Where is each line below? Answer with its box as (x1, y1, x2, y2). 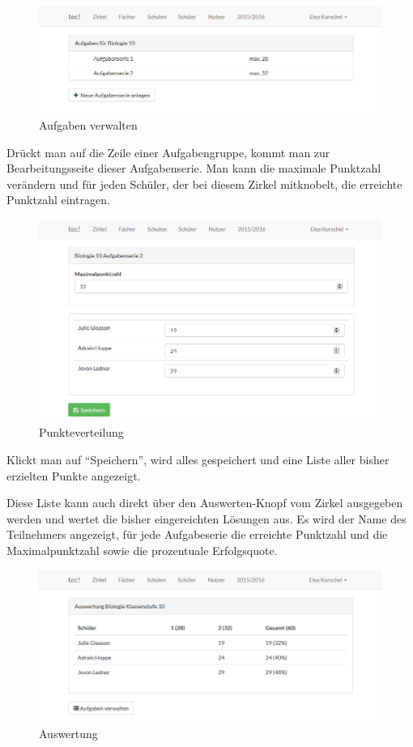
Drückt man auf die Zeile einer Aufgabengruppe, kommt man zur (6, 143, 330, 160)
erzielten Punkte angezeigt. (6, 467, 141, 484)
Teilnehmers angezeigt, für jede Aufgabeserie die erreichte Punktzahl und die (6, 526, 388, 543)
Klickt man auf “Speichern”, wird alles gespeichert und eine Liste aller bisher (6, 450, 390, 467)
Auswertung (39, 724, 98, 741)
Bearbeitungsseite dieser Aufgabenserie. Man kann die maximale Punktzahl (6, 160, 381, 177)
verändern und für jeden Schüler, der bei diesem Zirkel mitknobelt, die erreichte (6, 175, 402, 192)
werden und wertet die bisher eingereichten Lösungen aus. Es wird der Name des (6, 510, 407, 527)
